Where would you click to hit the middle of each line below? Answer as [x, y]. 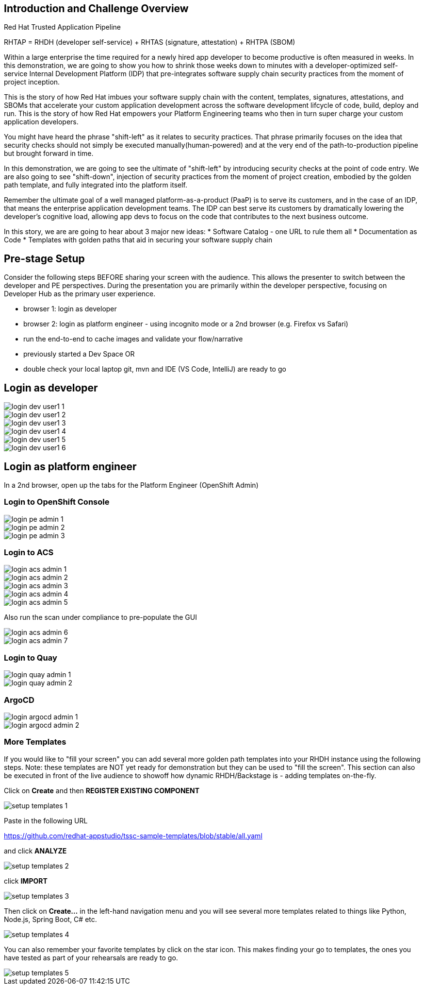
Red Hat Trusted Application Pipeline [62, 27]
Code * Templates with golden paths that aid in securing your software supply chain [138, 240]
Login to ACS [29, 553]
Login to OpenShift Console [57, 502]
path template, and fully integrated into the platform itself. [96, 185]
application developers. [41, 122]
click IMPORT [26, 881]
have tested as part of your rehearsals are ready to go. [91, 957]
